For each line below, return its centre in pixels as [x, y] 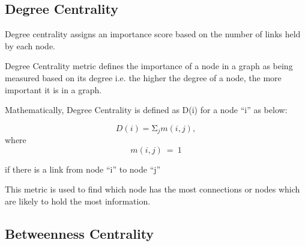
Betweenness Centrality [80, 233]
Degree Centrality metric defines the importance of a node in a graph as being [149, 66]
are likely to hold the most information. [78, 201]
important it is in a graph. [53, 89]
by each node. [30, 45]
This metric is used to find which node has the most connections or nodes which [152, 189]
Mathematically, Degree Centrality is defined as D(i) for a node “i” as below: [146, 110]
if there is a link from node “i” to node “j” [83, 169]
